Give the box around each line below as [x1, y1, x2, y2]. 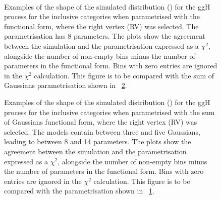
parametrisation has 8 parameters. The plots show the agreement [4, 31, 205, 41]
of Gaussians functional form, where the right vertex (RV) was [4, 117, 197, 127]
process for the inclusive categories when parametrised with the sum [4, 107, 215, 117]
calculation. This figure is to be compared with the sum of [34, 70, 214, 80]
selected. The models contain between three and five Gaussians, [4, 126, 200, 137]
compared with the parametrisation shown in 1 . [4, 185, 154, 196]
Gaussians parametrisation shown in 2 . [4, 80, 127, 90]
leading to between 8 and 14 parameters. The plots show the [4, 136, 191, 147]
